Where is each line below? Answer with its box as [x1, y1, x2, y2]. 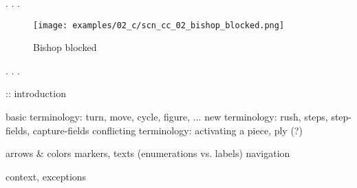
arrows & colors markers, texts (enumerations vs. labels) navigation [6, 146, 290, 160]
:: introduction [6, 86, 66, 101]
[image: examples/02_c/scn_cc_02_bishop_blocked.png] [33, 20, 285, 30]
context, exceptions [6, 169, 87, 183]
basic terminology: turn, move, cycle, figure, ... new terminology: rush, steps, [6, 109, 328, 124]
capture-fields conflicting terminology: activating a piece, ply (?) [32, 123, 303, 137]
